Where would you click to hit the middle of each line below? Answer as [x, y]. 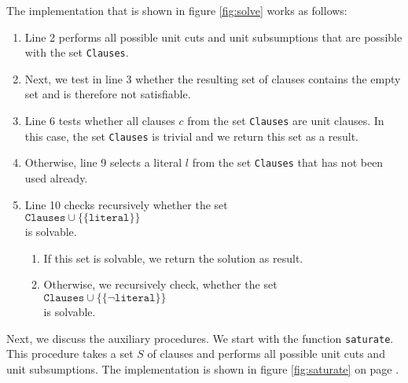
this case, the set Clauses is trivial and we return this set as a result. [191, 136]
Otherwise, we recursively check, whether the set [160, 284]
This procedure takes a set [70, 354]
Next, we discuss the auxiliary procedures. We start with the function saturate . [200, 338]
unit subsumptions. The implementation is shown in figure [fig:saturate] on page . [203, 368]
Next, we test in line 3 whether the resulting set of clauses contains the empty [213, 78]
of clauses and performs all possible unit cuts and [266, 354]
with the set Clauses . [77, 52]
